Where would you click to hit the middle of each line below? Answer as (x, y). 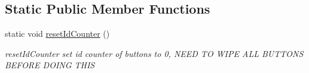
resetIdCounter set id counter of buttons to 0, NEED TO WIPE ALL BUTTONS (154, 53)
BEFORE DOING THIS (50, 65)
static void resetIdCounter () (57, 34)
